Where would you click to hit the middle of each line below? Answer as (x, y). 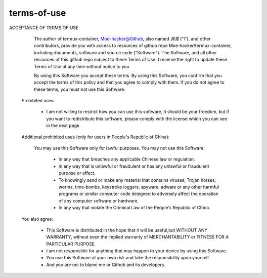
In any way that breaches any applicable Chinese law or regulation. (127, 159)
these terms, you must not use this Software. (80, 89)
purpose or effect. (77, 173)
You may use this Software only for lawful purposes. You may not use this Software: (119, 148)
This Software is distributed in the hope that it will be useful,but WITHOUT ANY (127, 230)
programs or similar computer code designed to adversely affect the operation (138, 194)
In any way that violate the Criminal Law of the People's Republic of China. (134, 208)
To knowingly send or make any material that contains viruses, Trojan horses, (137, 180)
